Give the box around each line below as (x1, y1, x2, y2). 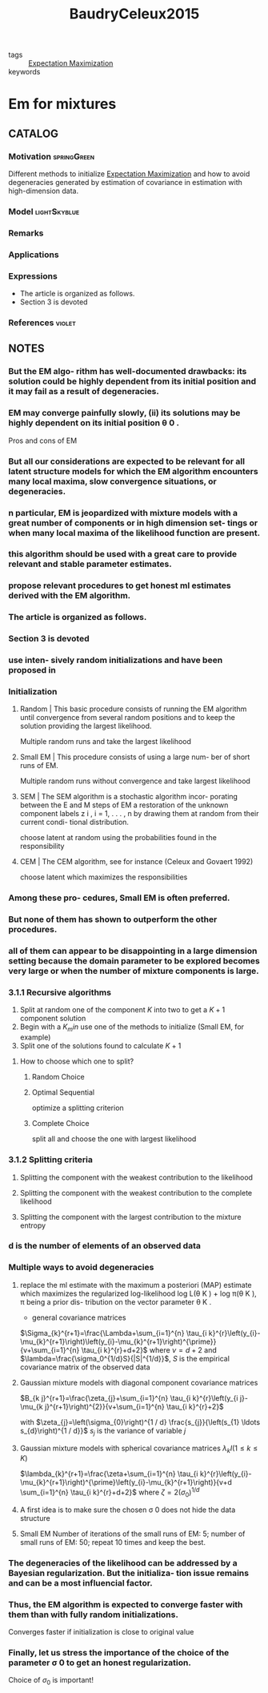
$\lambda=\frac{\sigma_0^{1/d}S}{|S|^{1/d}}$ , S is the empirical (19, 1353, 230, 1363)
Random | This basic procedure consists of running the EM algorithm (19, 704, 247, 714)
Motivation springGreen (8, 151, 94, 162)
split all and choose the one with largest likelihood (31, 1134, 197, 1144)
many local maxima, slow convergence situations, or (8, 476, 218, 487)
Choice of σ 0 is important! (8, 1675, 94, 1687)
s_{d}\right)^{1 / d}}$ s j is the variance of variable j (19, 1426, 186, 1438)
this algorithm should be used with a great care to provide (8, 549, 238, 560)
